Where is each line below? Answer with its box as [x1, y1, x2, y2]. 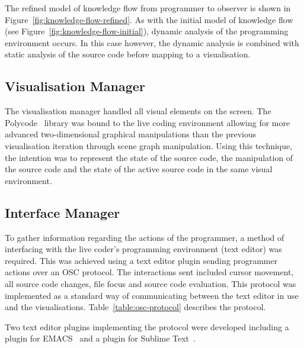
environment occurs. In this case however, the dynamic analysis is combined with [5, 36, 299, 49]
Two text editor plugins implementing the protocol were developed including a [5, 320, 289, 333]
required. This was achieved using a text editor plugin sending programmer [5, 254, 278, 266]
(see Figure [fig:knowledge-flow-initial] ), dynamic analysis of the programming [5, 25, 289, 37]
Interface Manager [5, 203, 120, 221]
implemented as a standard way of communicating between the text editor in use [5, 289, 299, 301]
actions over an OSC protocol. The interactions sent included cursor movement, [5, 266, 294, 278]
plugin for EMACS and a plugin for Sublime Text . [5, 332, 196, 344]
